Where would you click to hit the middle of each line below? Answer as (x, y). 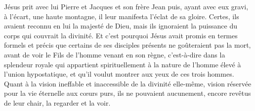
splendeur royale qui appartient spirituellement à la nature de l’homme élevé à (123, 64)
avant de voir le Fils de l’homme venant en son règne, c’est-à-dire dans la (115, 54)
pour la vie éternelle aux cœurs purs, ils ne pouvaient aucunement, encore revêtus (127, 93)
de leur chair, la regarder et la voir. (57, 102)
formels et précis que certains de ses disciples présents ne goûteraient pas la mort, (127, 45)
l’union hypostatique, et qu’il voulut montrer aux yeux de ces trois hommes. (119, 74)
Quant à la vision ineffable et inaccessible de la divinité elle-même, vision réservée (128, 83)
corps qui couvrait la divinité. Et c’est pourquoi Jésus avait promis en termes (121, 35)
